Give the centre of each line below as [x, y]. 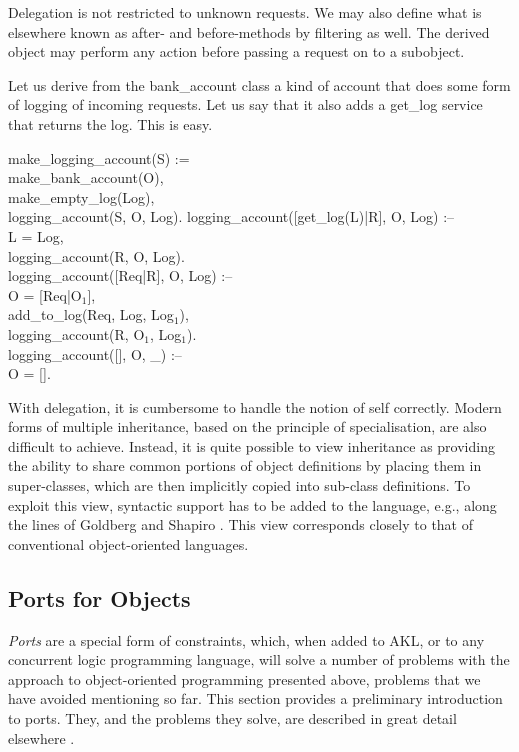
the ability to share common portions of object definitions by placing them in [245, 465]
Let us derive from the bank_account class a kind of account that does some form [259, 84]
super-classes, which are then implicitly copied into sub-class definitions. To [239, 485]
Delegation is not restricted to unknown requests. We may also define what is [245, 12]
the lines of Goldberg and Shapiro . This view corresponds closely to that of [241, 524]
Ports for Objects [99, 597]
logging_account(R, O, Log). [96, 255]
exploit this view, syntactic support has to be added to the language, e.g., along [252, 504]
